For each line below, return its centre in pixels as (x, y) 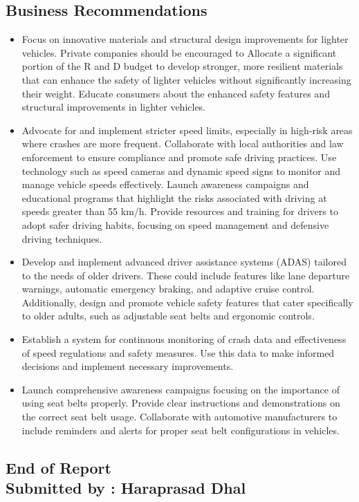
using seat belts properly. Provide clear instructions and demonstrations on (181, 403)
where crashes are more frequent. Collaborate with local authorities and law (183, 143)
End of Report (58, 467)
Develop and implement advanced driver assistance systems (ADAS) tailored (184, 262)
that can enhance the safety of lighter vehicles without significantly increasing (186, 79)
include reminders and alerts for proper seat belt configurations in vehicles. (181, 430)
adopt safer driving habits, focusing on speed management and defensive (175, 224)
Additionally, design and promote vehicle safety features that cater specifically (187, 302)
